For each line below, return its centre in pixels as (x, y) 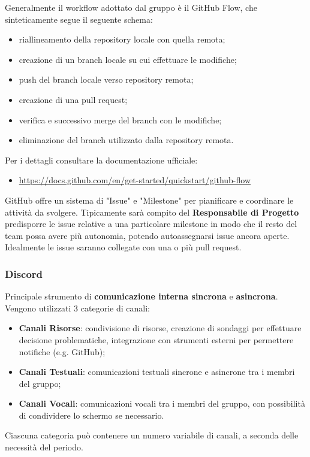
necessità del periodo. (44, 447)
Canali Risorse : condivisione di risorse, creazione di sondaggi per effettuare (160, 328)
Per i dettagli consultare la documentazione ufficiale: (101, 160)
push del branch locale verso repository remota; (106, 79)
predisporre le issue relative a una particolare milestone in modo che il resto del (151, 224)
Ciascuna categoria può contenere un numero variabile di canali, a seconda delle (152, 435)
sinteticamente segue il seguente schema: (79, 19)
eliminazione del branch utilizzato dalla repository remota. (126, 140)
